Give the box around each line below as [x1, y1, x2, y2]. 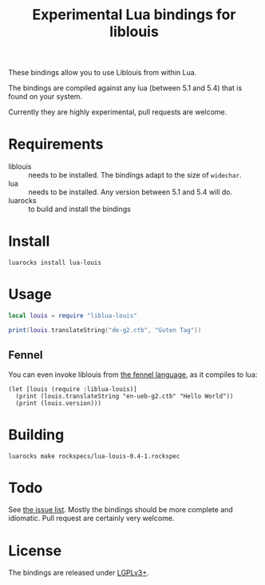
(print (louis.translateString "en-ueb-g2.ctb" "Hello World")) [15, 392, 234, 400]
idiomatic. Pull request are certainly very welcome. [8, 514, 175, 523]
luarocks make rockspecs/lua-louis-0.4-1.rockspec [8, 452, 180, 460]
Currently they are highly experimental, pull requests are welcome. [8, 107, 227, 117]
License [8, 542, 62, 559]
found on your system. [8, 92, 82, 102]
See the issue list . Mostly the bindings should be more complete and [8, 505, 233, 515]
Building [8, 426, 65, 443]
